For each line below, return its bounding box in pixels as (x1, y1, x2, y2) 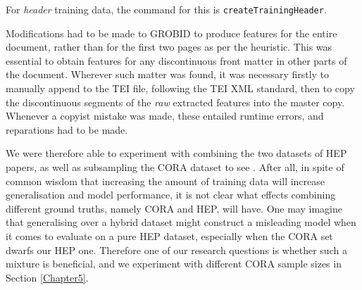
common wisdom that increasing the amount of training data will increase (6, 173, 325, 188)
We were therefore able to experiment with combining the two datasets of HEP (6, 146, 347, 160)
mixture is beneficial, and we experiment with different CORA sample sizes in (6, 256, 342, 271)
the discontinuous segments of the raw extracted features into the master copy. (6, 94, 345, 109)
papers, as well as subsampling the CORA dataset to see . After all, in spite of (6, 160, 344, 174)
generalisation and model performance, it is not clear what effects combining (6, 187, 336, 202)
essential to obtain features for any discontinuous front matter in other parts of (6, 53, 347, 68)
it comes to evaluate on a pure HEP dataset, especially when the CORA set (6, 228, 333, 243)
